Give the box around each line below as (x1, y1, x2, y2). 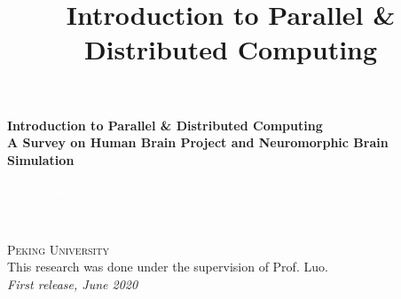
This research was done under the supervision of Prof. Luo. (7, 257, 328, 276)
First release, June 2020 (7, 274, 138, 293)
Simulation (7, 150, 75, 169)
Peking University (7, 240, 109, 258)
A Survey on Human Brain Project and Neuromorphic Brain (7, 133, 389, 152)
